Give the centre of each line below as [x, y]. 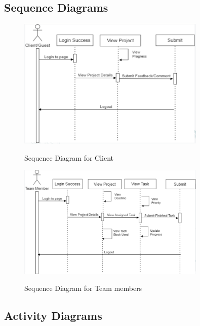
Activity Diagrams [53, 316]
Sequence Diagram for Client [69, 157]
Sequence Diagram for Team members [83, 288]
